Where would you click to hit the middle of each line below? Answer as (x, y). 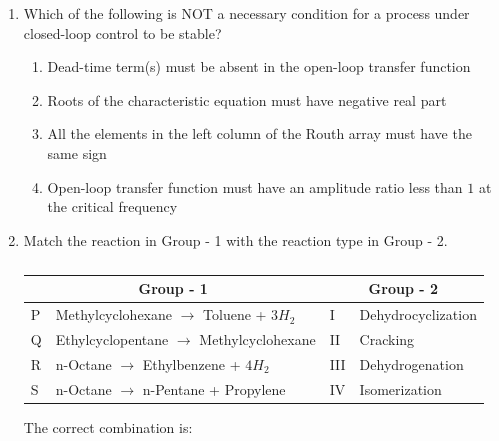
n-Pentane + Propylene (214, 388)
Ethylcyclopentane (112, 339)
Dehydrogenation (411, 363)
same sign (77, 152)
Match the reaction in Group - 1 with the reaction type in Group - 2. (235, 239)
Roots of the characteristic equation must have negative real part (247, 99)
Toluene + (235, 314)
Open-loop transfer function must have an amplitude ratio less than (255, 186)
